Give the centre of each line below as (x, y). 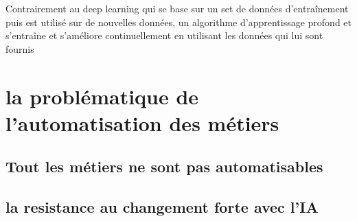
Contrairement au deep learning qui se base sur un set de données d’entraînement (177, 8)
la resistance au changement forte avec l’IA (162, 207)
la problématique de (102, 96)
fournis (20, 48)
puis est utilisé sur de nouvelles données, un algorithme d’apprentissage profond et (179, 22)
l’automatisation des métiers (142, 123)
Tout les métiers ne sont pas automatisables (164, 166)
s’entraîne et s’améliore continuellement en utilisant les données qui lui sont (164, 35)
